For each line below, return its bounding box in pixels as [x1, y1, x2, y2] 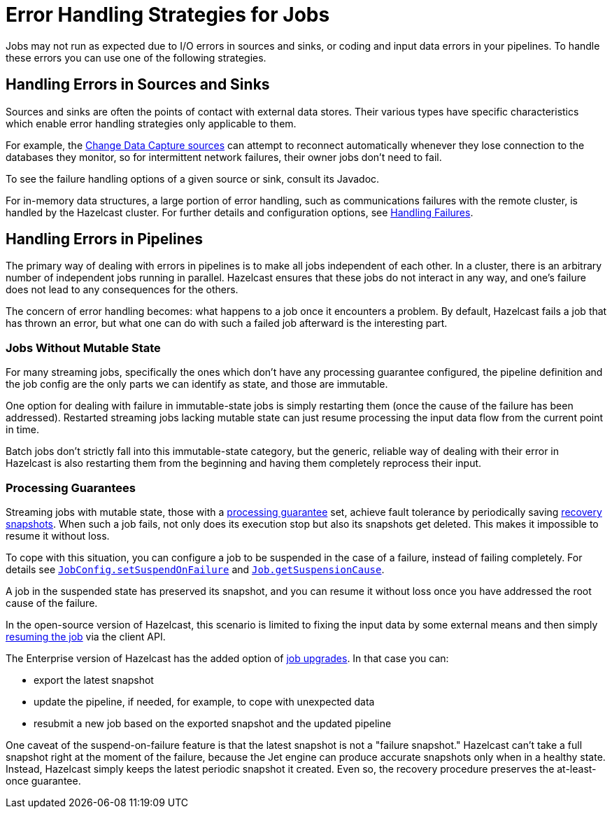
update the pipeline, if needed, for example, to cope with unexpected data [34, 695, 375, 708]
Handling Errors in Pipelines [6, 230, 204, 248]
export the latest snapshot [34, 673, 154, 686]
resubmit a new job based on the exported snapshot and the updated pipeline [34, 717, 392, 729]
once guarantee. [6, 774, 81, 787]
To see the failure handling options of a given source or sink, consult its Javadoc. [6, 172, 380, 185]
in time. [6, 423, 40, 436]
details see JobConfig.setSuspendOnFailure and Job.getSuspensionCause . [6, 563, 385, 575]
